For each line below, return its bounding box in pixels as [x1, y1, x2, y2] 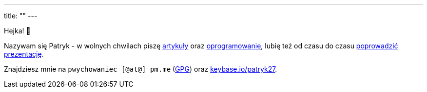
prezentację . [4, 50, 44, 58]
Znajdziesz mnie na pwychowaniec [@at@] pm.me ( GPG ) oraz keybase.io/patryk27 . [4, 65, 277, 73]
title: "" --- [4, 12, 38, 20]
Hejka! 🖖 [4, 27, 31, 35]
